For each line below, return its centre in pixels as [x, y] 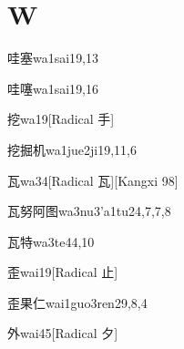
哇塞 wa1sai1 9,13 [53, 58]
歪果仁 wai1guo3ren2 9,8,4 [77, 302]
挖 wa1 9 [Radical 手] [61, 119]
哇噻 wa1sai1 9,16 [53, 88]
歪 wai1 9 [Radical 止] [63, 272]
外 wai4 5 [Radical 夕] [63, 333]
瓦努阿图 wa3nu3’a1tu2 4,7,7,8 [89, 211]
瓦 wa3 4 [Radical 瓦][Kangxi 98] [93, 180]
